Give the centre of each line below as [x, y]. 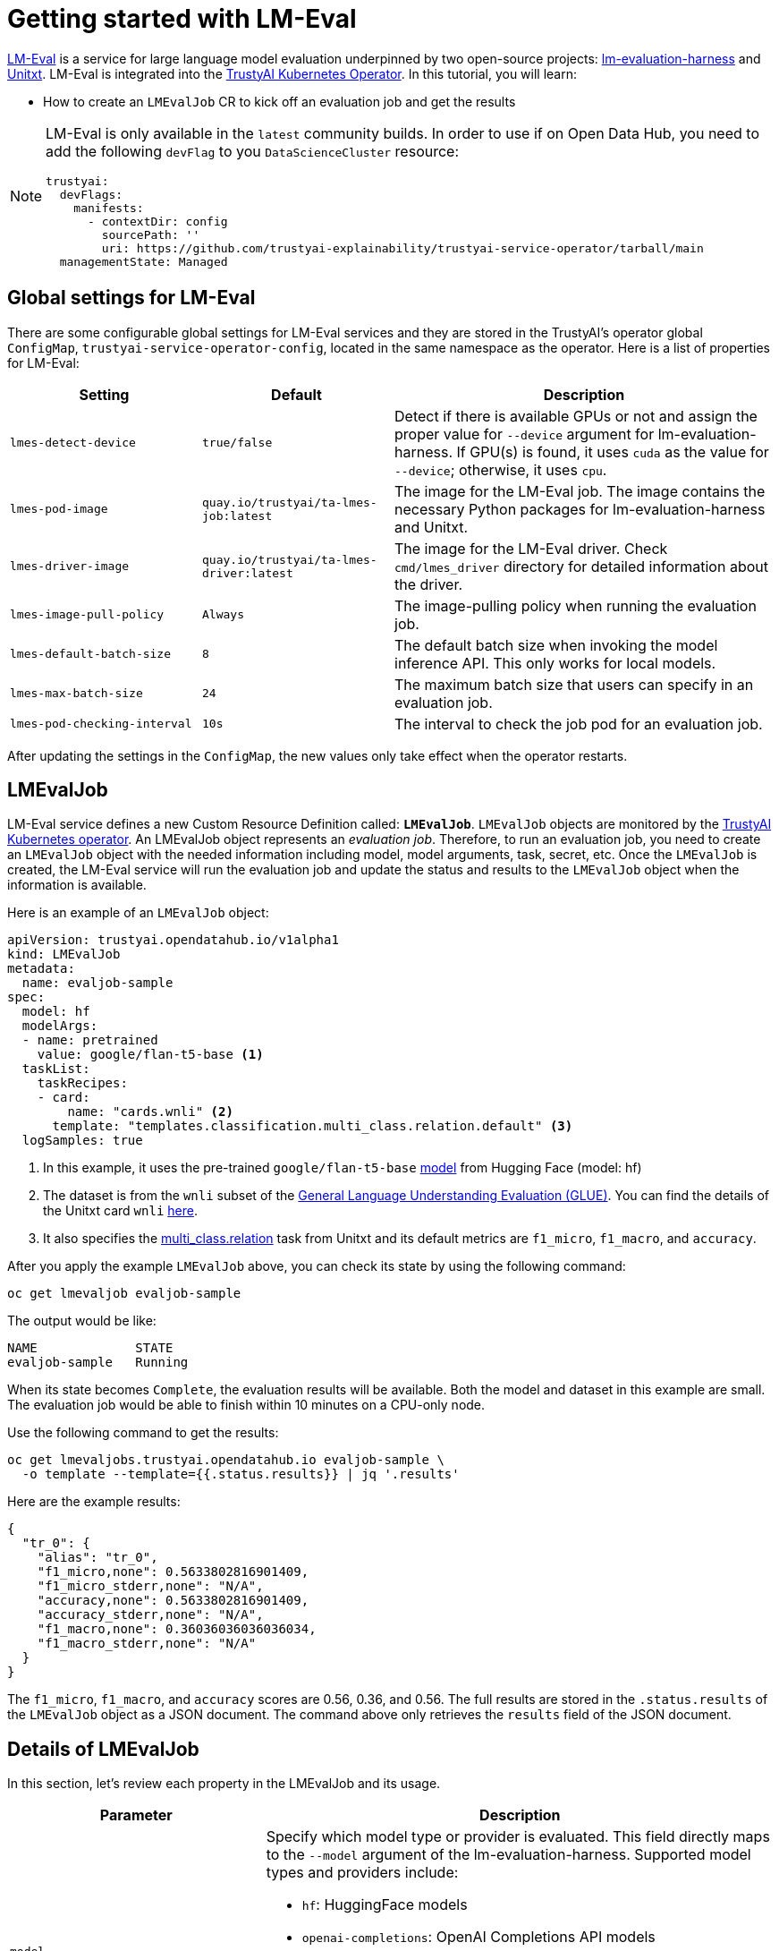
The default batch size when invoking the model [556, 645]
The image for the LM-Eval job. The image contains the [580, 491]
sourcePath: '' [151, 234]
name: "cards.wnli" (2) [150, 1112]
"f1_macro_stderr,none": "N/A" [147, 1644]
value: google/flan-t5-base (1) [150, 1055]
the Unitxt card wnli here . [120, 1211]
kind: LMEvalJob [64, 954]
